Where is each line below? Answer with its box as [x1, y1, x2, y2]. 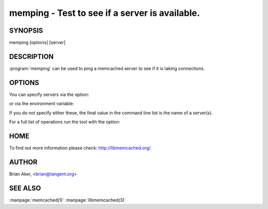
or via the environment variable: [9, 101, 74, 107]
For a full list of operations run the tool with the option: [9, 119, 121, 125]
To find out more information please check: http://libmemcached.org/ [9, 144, 151, 151]
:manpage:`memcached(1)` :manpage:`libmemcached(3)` [9, 197, 126, 203]
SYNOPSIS [9, 26, 43, 35]
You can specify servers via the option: [9, 91, 89, 97]
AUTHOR [9, 158, 38, 166]
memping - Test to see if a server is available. [9, 7, 201, 18]
